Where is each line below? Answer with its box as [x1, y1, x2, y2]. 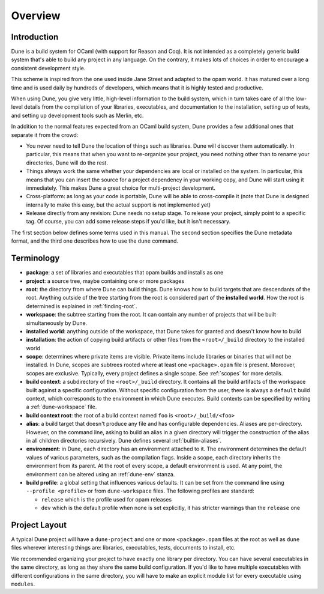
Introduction [11, 32, 59, 42]
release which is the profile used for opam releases [41, 496, 172, 503]
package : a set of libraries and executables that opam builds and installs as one [26, 269, 224, 276]
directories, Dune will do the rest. [26, 159, 108, 166]
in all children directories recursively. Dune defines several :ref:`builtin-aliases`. [26, 437, 222, 444]
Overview [11, 9, 61, 22]
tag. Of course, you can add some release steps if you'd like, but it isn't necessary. [26, 218, 231, 225]
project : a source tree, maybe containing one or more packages [26, 277, 185, 285]
